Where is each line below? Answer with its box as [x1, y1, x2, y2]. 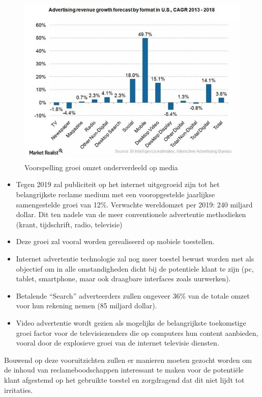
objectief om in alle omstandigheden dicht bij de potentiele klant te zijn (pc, [16, 263, 254, 274]
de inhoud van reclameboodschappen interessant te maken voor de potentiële [4, 364, 244, 375]
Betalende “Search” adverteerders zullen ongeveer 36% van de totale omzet [16, 290, 250, 301]
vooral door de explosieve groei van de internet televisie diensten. [16, 337, 219, 348]
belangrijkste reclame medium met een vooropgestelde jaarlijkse [16, 189, 215, 200]
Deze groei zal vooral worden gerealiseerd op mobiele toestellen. [16, 236, 215, 247]
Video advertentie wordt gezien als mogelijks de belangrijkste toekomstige [16, 317, 246, 328]
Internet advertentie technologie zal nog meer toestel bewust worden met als [16, 253, 254, 263]
